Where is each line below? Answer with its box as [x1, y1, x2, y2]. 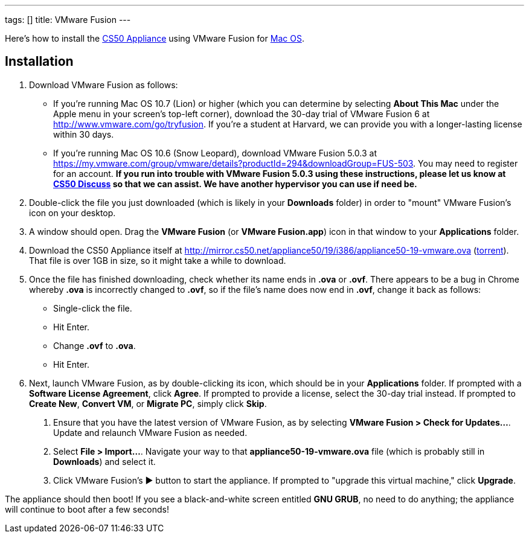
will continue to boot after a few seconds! [5, 504, 169, 514]
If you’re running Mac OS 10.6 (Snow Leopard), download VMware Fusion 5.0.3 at [53, 147, 377, 158]
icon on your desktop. [29, 207, 116, 218]
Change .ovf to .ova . [53, 340, 136, 351]
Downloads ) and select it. [53, 456, 156, 467]
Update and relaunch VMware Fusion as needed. [53, 427, 248, 438]
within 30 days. [53, 129, 114, 139]
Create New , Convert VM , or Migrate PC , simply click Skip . [29, 398, 267, 409]
